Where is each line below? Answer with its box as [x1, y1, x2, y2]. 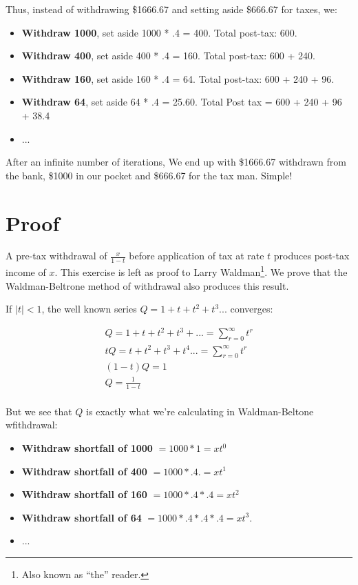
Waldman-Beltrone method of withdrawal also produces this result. [6, 278, 289, 292]
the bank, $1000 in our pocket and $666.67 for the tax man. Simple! [6, 168, 293, 182]
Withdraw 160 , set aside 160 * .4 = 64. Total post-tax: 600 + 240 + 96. [21, 71, 335, 86]
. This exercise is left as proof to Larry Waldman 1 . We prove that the [54, 263, 348, 279]
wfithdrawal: [6, 417, 58, 432]
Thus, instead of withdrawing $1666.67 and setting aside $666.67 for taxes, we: [6, 2, 337, 16]
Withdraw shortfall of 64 [21, 510, 142, 524]
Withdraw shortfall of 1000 [21, 441, 153, 455]
